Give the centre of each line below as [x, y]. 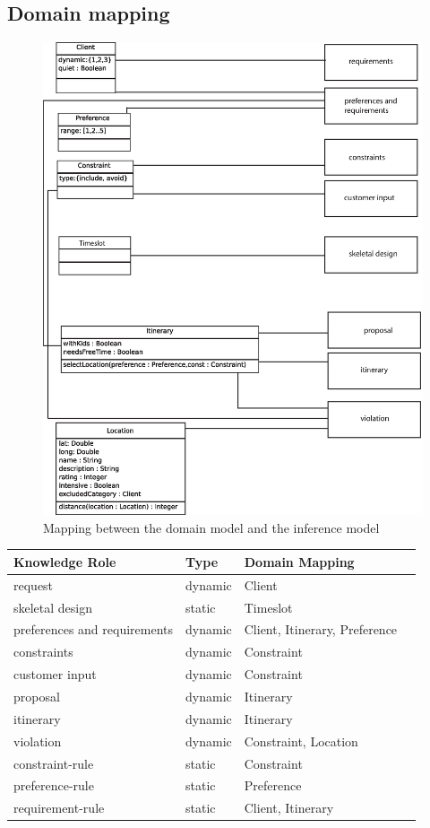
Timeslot [268, 607]
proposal [37, 696]
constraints [43, 652]
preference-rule [54, 785]
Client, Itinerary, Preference [321, 629]
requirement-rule [59, 808]
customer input [55, 674]
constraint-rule [54, 763]
